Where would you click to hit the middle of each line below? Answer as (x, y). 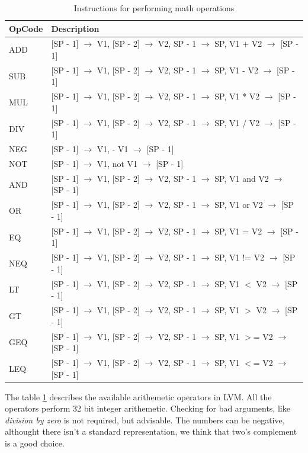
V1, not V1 (117, 164)
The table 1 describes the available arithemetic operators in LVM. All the (138, 396)
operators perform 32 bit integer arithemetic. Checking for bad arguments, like (147, 408)
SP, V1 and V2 (242, 178)
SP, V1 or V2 (239, 205)
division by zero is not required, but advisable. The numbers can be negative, (145, 420)
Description (75, 28)
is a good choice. (35, 443)
